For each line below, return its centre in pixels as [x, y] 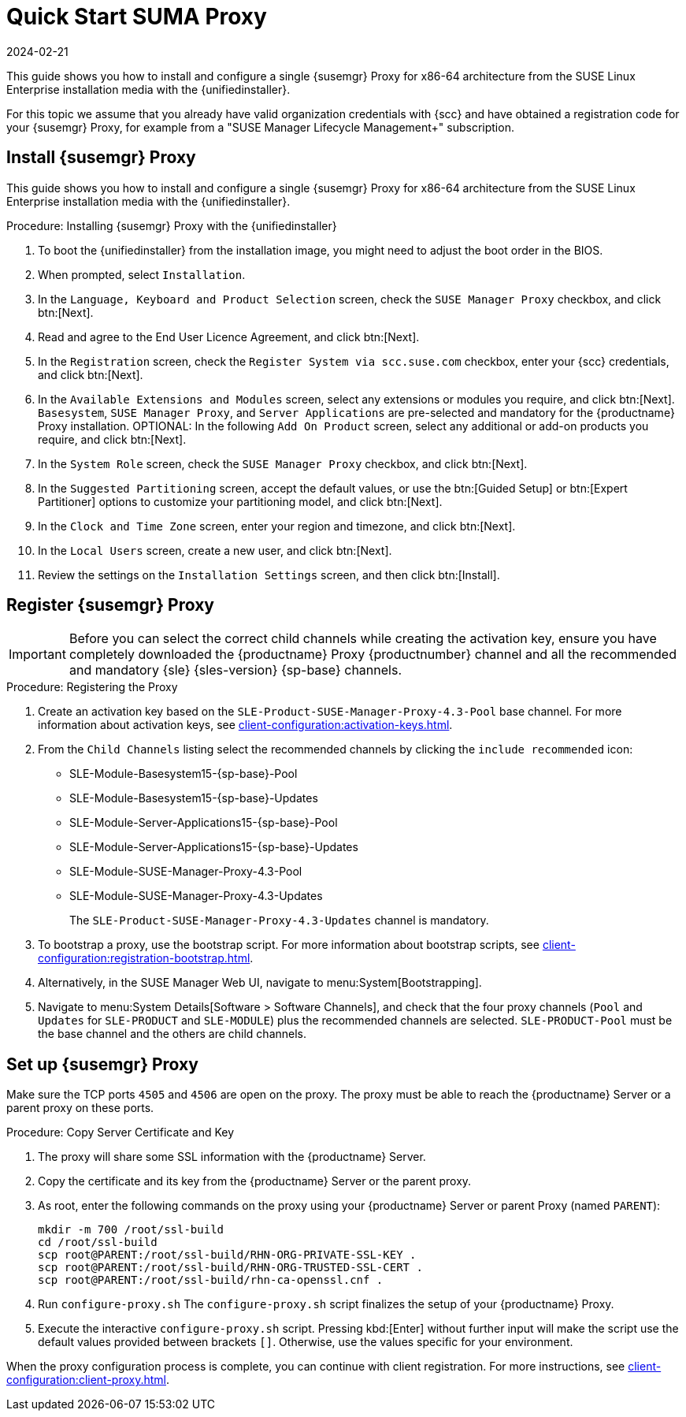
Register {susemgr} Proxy [110, 605]
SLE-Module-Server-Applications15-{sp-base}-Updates [214, 847]
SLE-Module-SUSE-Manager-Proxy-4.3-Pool [186, 872]
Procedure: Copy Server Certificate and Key [121, 1132]
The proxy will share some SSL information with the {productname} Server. [232, 1157]
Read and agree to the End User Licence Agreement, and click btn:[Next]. [229, 337]
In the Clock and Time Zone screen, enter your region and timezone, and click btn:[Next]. [277, 526]
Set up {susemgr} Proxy [102, 1064]
